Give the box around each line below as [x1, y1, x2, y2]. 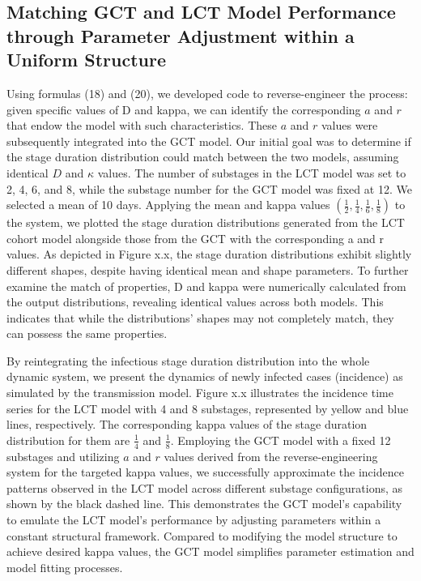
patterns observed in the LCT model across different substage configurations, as [6, 479, 403, 496]
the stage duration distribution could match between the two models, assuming [6, 148, 399, 165]
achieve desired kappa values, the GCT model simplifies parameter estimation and [6, 543, 415, 560]
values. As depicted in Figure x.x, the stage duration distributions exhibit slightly [6, 246, 412, 263]
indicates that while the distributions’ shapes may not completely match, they [6, 309, 394, 326]
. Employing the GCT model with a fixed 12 [170, 431, 391, 448]
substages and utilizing [6, 447, 120, 464]
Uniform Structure [6, 47, 167, 72]
